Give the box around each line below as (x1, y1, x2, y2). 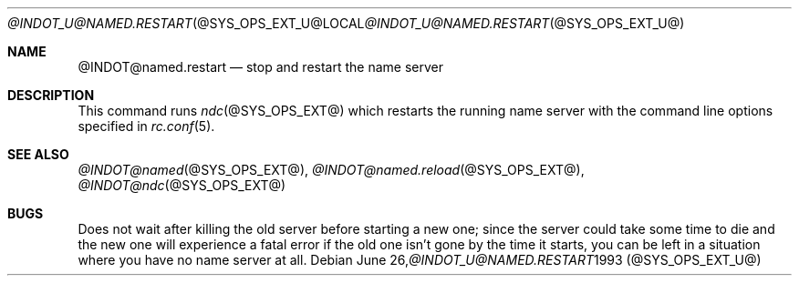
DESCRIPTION (7, 87, 95, 103)
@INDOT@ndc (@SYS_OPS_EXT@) (78, 177, 286, 193)
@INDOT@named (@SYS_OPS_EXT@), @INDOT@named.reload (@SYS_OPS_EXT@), (78, 162, 585, 177)
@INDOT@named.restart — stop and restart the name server (78, 59, 443, 75)
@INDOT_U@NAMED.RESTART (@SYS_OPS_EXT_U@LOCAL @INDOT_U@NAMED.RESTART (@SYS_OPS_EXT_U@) (7, 15, 685, 31)
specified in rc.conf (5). (78, 118, 215, 134)
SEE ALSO (7, 147, 69, 162)
